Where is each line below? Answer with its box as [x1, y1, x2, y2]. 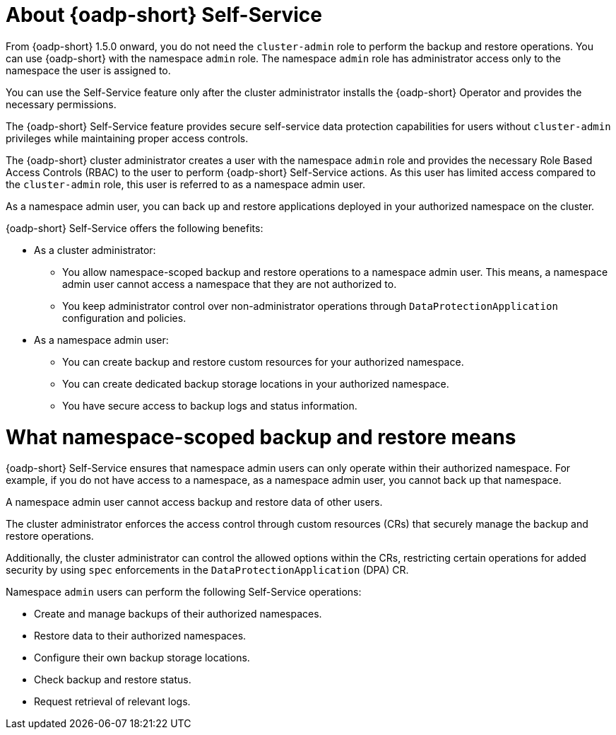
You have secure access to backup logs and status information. [62, 399, 357, 412]
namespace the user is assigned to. [6, 64, 171, 76]
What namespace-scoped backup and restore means [6, 424, 516, 449]
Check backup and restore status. [34, 673, 191, 686]
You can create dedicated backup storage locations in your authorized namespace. [62, 377, 449, 390]
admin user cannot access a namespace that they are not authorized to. [62, 277, 397, 290]
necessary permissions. [6, 98, 117, 110]
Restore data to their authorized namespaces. [34, 630, 247, 642]
